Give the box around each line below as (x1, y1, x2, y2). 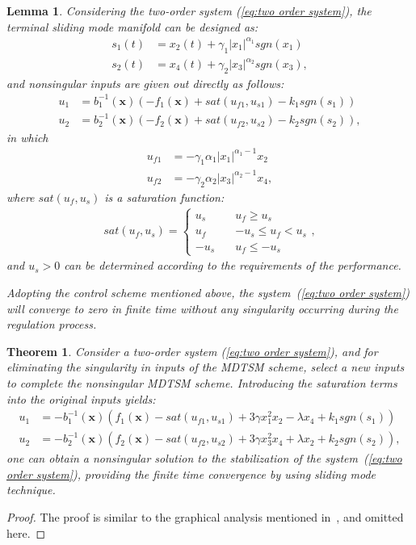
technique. (6, 481, 56, 498)
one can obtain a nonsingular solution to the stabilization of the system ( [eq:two (6, 450, 402, 467)
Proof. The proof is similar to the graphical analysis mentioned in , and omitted (6, 508, 404, 525)
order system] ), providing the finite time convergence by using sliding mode (6, 465, 376, 482)
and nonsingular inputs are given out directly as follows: (6, 74, 284, 91)
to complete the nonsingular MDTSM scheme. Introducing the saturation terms (6, 374, 397, 391)
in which (6, 128, 48, 145)
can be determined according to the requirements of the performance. (64, 257, 401, 274)
